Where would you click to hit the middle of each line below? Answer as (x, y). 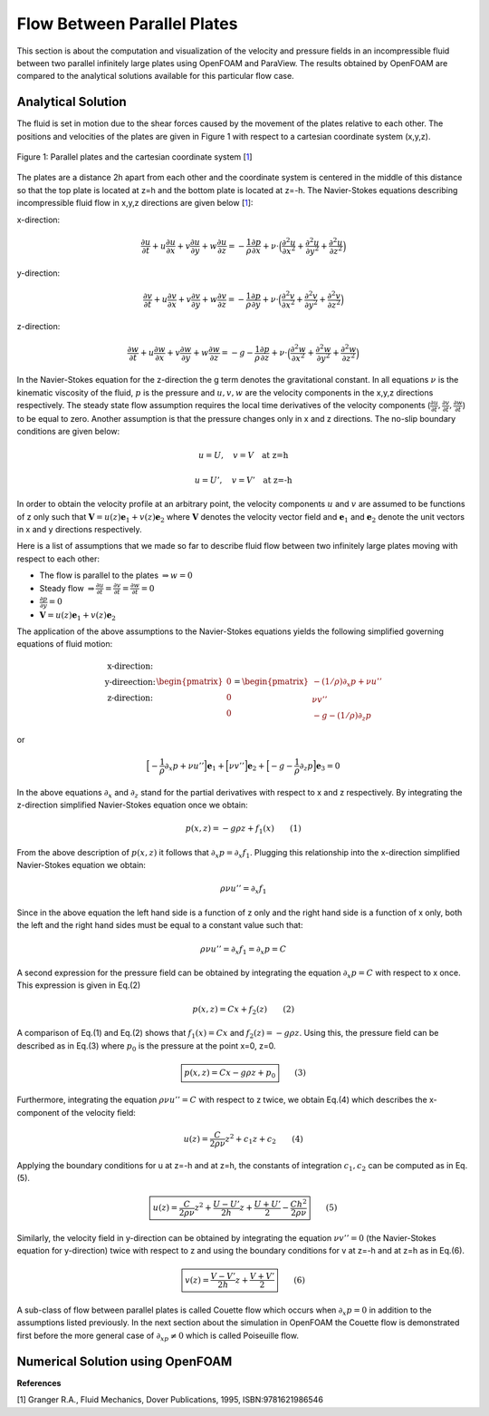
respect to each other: (58, 559)
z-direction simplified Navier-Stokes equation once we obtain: (132, 805)
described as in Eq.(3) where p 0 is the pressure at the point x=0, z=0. (146, 1046)
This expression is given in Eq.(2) (79, 985)
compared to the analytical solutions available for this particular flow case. (155, 76)
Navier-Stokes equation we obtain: (81, 865)
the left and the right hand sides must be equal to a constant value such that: (160, 925)
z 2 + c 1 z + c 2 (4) (264, 1139)
